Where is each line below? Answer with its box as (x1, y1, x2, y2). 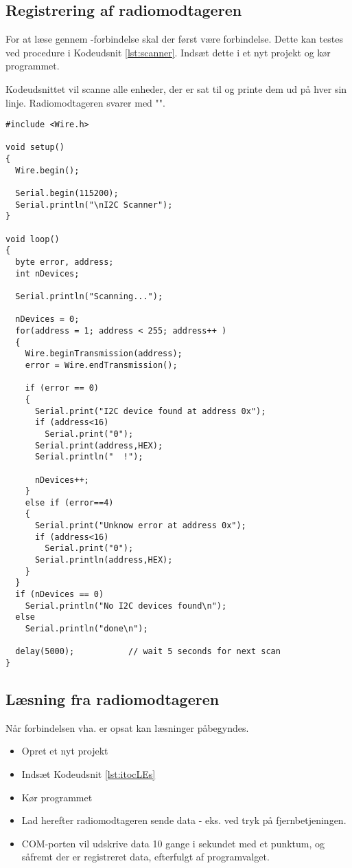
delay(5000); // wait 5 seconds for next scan (15, 647, 281, 657)
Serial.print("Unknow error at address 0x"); (34, 521, 246, 531)
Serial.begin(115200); (15, 188, 119, 199)
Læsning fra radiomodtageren (5, 688, 220, 710)
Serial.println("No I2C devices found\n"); (25, 600, 227, 611)
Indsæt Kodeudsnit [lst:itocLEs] (21, 767, 156, 781)
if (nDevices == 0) (15, 589, 104, 600)
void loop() (5, 234, 60, 244)
